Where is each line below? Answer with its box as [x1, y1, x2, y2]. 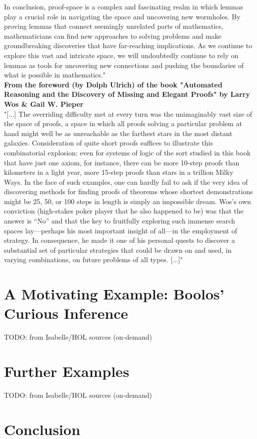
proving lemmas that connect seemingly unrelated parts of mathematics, [4, 21, 223, 31]
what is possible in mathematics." [4, 70, 106, 80]
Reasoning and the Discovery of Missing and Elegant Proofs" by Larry [4, 89, 250, 99]
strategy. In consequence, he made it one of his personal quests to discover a [4, 235, 235, 245]
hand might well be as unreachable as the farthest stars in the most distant [4, 128, 233, 138]
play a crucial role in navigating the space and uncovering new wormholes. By [4, 11, 241, 21]
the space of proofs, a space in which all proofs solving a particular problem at [4, 118, 242, 129]
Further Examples [4, 361, 129, 381]
